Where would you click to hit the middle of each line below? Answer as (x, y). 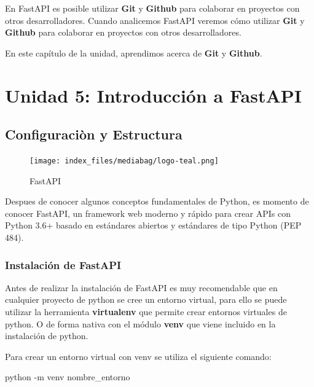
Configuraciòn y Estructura (94, 134)
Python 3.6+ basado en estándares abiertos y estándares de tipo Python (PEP (153, 225)
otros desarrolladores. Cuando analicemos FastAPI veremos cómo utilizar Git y (155, 20)
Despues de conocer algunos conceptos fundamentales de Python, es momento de (157, 201)
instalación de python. (47, 336)
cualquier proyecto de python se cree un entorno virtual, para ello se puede (146, 299)
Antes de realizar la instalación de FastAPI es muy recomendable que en (141, 287)
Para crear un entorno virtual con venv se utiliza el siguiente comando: (138, 356)
